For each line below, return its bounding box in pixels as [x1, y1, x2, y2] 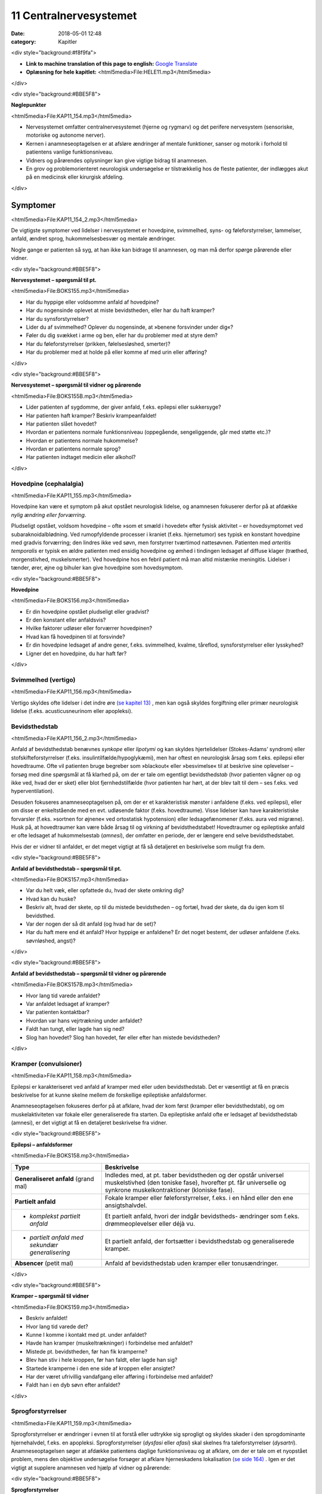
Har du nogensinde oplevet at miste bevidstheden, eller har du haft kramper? [26, 307, 215, 314]
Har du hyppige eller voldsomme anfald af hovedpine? [26, 298, 159, 305]
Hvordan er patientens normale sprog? [26, 445, 121, 452]
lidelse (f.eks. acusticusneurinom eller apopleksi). [11, 707, 133, 714]
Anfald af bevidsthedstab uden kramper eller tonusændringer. [104, 1259, 278, 1267]
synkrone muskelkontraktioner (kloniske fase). [104, 1186, 235, 1194]
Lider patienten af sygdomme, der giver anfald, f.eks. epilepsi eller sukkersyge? [26, 403, 221, 411]
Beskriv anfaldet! [26, 1315, 68, 1322]
